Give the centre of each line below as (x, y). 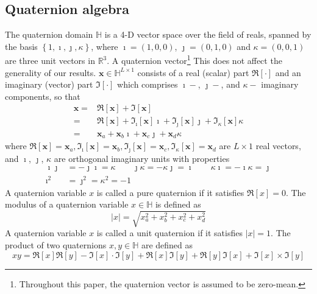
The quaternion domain (49, 34)
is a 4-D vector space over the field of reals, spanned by (208, 34)
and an (288, 72)
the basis (21, 46)
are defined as (167, 244)
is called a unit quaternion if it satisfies (169, 233)
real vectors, (278, 146)
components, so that (43, 96)
